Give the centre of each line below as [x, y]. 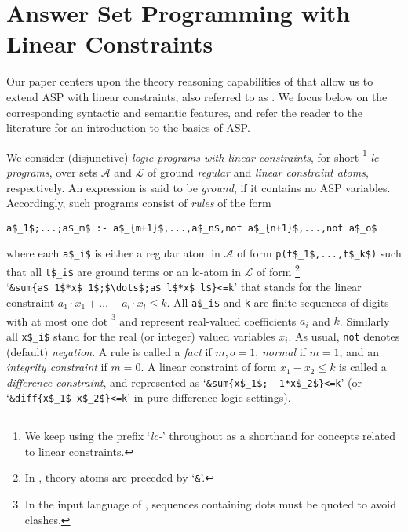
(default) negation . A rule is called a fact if [109, 351]
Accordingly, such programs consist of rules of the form [139, 203]
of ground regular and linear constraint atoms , [258, 171]
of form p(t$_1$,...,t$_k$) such [319, 253]
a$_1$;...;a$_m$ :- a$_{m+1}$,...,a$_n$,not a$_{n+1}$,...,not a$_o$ [192, 228]
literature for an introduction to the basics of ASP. [128, 128]
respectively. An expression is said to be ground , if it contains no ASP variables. [199, 187]
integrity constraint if [57, 367]
